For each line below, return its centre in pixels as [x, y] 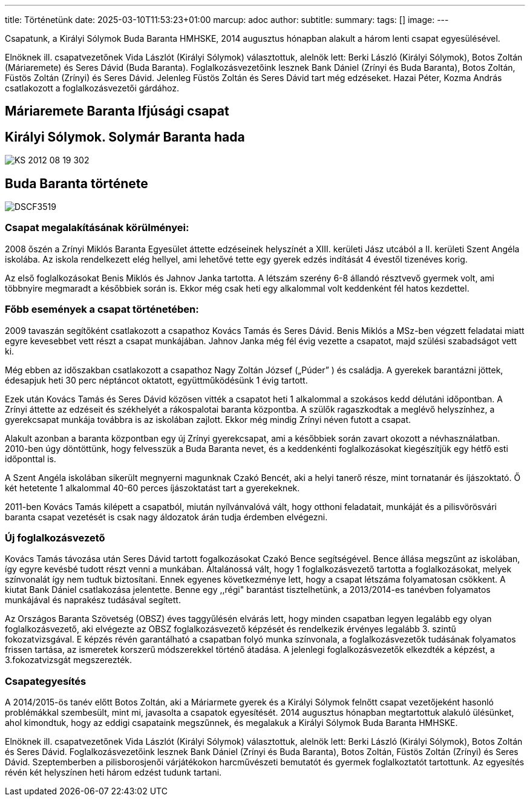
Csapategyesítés [46, 681]
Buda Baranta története [77, 183]
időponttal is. [31, 459]
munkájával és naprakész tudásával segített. [93, 600]
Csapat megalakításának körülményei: [97, 228]
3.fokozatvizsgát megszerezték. [69, 660]
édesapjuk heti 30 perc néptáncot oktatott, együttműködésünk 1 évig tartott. [156, 380]
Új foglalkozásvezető [55, 538]
